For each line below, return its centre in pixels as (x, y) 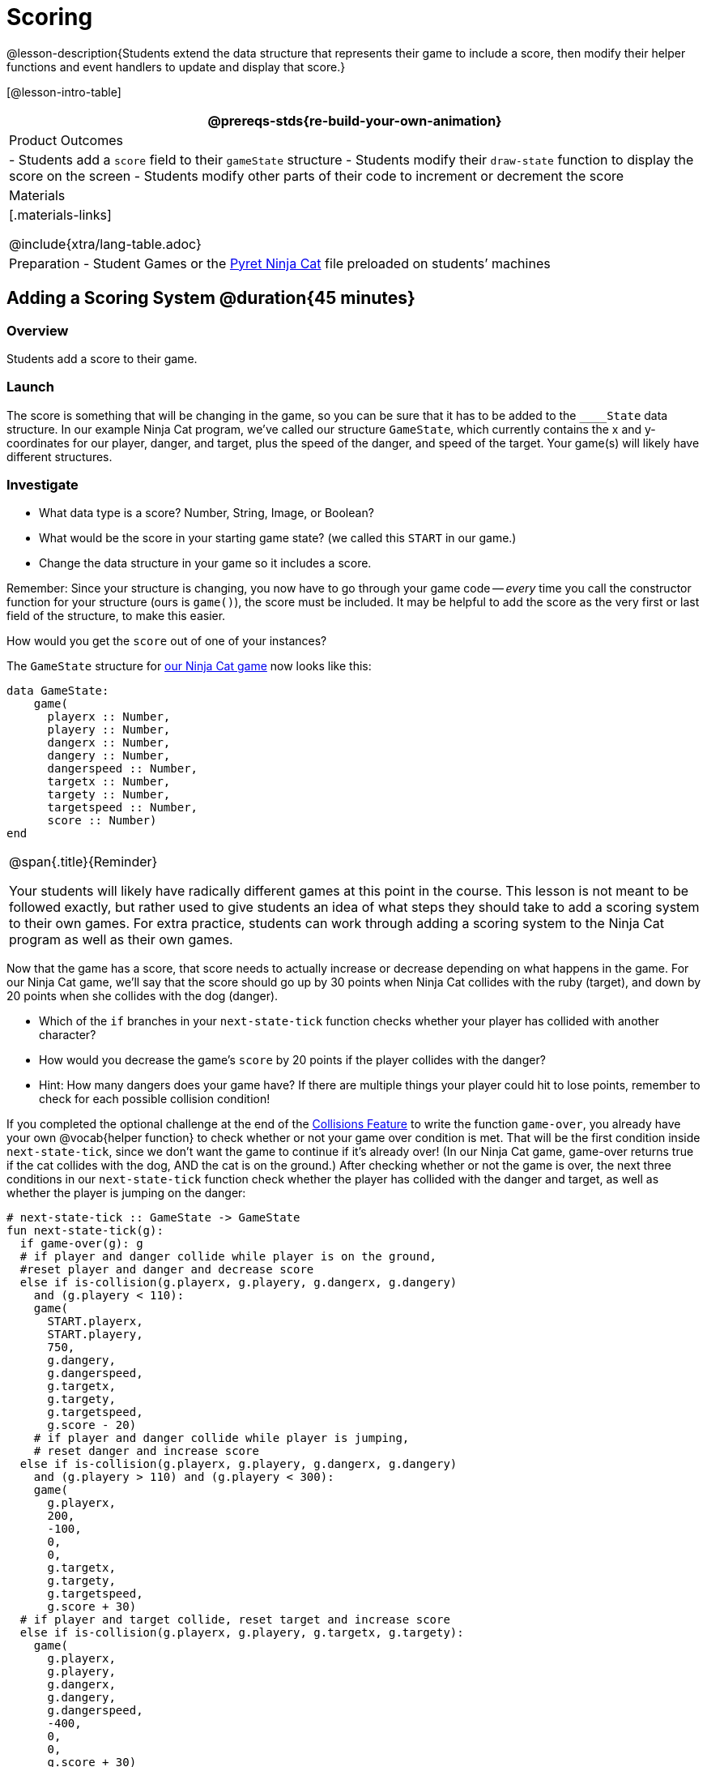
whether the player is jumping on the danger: (126, 1193)
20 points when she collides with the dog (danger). (143, 996)
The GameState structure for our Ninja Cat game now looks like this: (189, 666)
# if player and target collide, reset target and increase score (235, 1620)
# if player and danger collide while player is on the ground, (228, 1257)
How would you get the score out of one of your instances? (167, 641)
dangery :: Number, (109, 756)
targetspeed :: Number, (123, 808)
